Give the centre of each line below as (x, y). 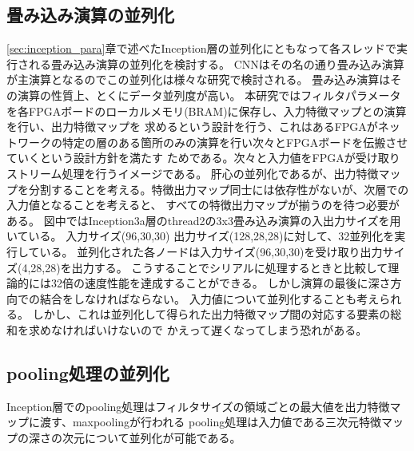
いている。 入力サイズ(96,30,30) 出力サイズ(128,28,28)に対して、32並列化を (201, 236)
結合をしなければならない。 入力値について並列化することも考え (209, 298)
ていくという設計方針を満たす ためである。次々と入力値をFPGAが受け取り (203, 158)
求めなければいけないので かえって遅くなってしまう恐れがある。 (198, 329)
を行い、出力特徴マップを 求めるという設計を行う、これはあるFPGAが (192, 127)
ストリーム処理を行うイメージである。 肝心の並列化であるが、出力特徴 (193, 173)
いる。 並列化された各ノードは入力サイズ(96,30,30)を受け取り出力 (211, 251)
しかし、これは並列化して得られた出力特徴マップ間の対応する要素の (211, 314)
